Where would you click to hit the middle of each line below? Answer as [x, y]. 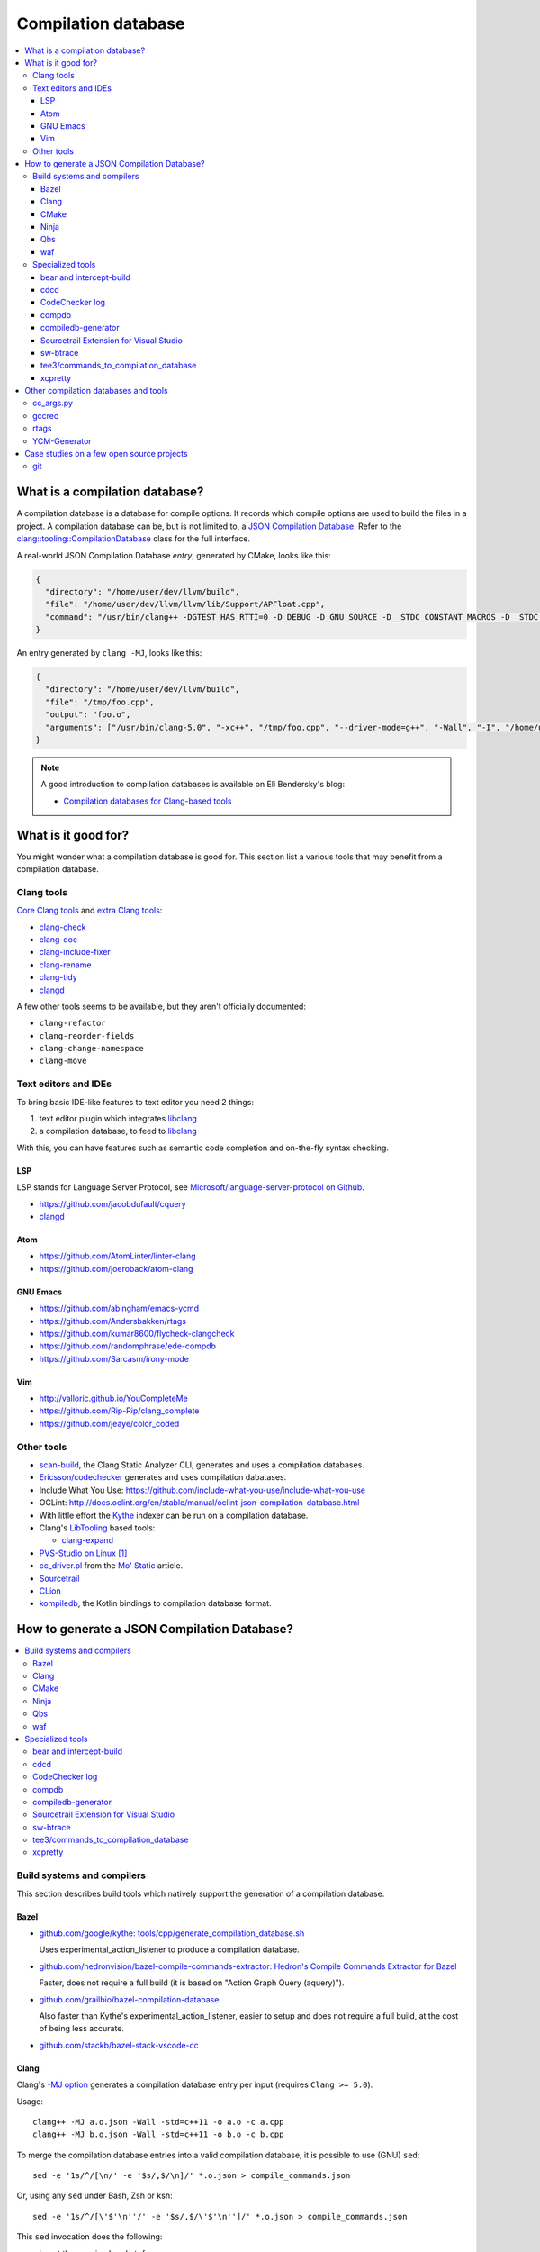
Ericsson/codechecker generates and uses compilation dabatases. [163, 1477]
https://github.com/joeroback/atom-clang [116, 1268]
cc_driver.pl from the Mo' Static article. [111, 1566]
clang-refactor [73, 1023]
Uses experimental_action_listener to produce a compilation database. [170, 1949]
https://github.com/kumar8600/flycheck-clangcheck [137, 1333]
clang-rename [65, 965]
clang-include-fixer [75, 952]
